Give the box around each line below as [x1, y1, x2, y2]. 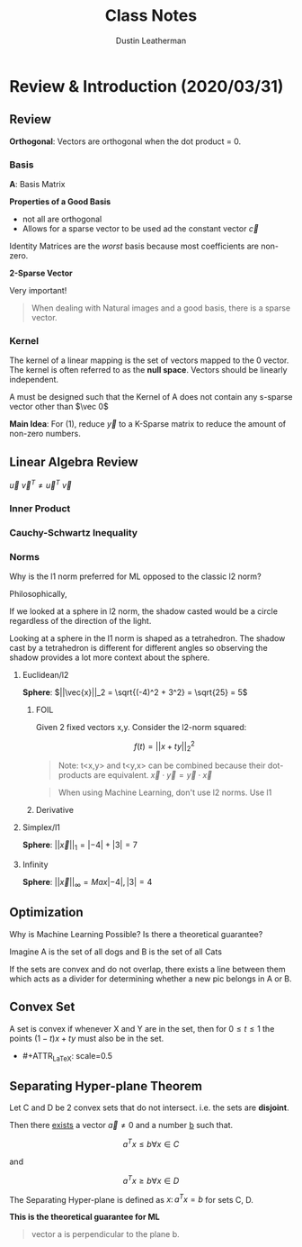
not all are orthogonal [22, 213, 102, 225]
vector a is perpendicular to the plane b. [31, 1229, 180, 1240]
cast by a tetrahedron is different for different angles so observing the [9, 642, 268, 653]
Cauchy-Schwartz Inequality [9, 526, 138, 538]
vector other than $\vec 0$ [9, 402, 110, 412]
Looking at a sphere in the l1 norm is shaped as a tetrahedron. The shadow [9, 632, 286, 644]
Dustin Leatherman [115, 35, 187, 46]
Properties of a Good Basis [9, 196, 111, 207]
